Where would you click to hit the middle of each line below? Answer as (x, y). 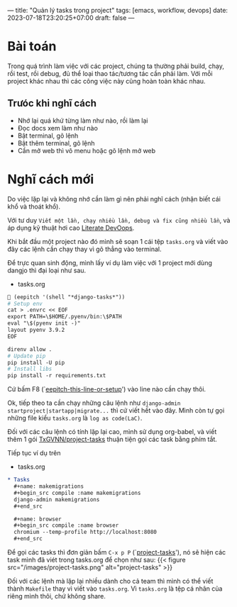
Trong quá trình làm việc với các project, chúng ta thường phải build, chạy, (116, 66)
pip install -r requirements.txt (57, 376)
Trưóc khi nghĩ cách (52, 103)
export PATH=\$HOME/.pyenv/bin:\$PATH (65, 317)
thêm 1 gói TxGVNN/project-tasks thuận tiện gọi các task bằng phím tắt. (112, 440)
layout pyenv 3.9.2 (36, 330)
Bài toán (32, 46)
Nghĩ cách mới (51, 179)
